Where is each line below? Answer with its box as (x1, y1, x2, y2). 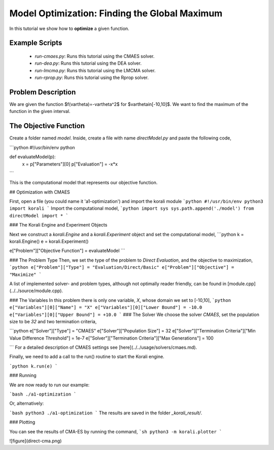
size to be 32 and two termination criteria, (9, 318, 97, 324)
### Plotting (9, 419, 36, 425)
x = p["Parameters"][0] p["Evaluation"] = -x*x (22, 161, 118, 167)
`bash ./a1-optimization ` (9, 391, 77, 397)
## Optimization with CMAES (9, 189, 71, 195)
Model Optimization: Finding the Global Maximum (9, 8, 223, 19)
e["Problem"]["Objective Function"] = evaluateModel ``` (9, 247, 125, 254)
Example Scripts (9, 39, 62, 47)
